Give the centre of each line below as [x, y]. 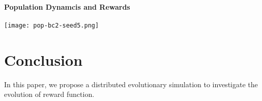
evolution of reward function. [49, 94]
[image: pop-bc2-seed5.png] [52, 25]
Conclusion [43, 59]
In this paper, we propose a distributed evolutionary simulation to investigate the [131, 84]
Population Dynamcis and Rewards [67, 6]
